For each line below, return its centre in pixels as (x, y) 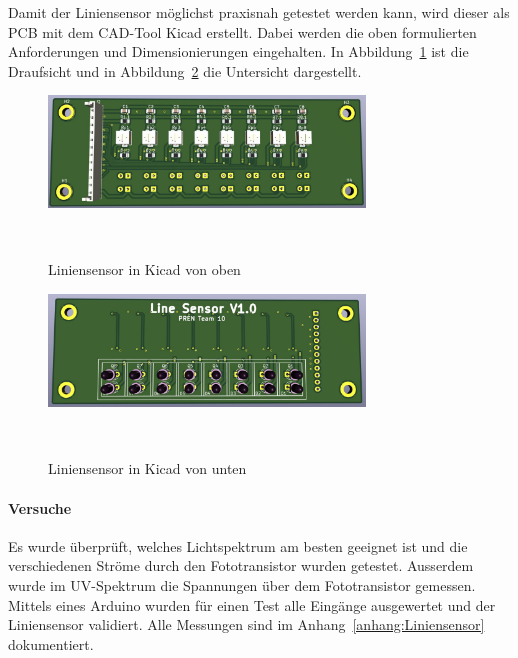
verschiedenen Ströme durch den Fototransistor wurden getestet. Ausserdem (241, 565)
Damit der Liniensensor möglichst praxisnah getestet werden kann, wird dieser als (259, 12)
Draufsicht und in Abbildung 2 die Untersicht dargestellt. (185, 70)
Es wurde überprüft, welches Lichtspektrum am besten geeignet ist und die (238, 545)
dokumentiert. (51, 643)
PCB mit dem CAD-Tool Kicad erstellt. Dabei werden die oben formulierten (242, 31)
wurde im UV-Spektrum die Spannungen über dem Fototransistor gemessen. (242, 584)
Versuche (40, 507)
